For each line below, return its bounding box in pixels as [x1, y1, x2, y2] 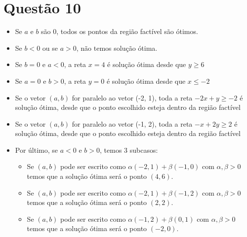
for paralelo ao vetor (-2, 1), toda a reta [72, 92, 193, 102]
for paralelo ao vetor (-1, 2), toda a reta [72, 118, 193, 129]
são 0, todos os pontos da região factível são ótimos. [41, 26, 198, 36]
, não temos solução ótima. [76, 42, 158, 53]
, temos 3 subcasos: [100, 144, 158, 155]
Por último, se [15, 144, 58, 155]
